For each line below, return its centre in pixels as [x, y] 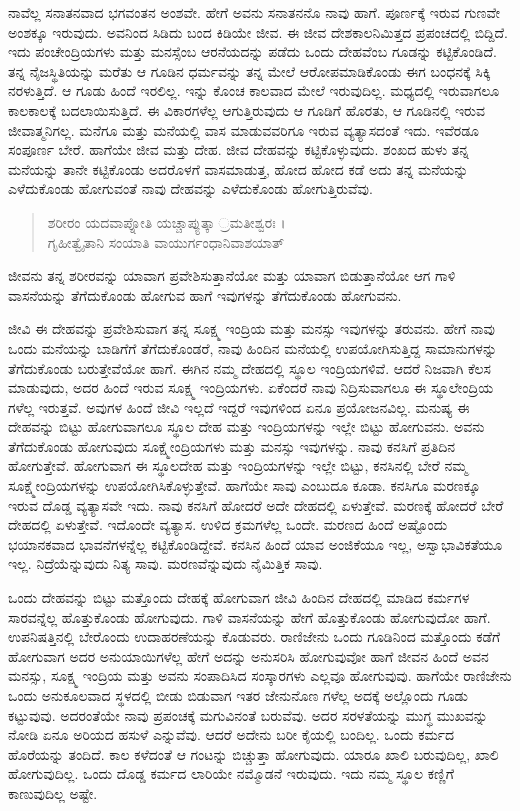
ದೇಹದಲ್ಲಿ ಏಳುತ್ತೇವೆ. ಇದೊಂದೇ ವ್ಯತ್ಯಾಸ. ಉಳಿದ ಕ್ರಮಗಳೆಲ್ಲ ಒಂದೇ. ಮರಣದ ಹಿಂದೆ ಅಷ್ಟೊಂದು [228, 524]
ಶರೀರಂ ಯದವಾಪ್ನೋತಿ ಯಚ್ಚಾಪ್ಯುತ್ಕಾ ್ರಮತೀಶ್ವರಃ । [166, 221]
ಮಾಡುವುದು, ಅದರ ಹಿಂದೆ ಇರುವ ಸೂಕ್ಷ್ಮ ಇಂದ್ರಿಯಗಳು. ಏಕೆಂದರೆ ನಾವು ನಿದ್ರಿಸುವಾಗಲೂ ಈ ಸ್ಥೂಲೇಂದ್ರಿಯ [251, 387]
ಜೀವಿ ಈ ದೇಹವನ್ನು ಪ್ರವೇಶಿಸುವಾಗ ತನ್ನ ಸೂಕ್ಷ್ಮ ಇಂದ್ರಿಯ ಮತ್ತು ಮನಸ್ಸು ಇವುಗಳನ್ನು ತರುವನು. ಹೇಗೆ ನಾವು [251, 328]
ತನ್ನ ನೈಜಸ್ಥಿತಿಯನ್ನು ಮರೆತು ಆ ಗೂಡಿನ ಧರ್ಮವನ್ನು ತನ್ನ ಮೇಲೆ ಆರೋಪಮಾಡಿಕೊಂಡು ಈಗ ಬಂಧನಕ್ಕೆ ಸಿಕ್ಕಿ [249, 70]
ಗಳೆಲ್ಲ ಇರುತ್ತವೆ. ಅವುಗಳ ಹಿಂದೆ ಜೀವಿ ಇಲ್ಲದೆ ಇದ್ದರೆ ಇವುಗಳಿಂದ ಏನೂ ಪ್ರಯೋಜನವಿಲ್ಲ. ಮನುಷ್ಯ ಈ [239, 406]
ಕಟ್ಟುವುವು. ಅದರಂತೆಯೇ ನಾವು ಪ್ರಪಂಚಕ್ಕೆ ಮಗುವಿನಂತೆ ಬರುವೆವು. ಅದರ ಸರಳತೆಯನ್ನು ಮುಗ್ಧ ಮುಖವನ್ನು [248, 714]
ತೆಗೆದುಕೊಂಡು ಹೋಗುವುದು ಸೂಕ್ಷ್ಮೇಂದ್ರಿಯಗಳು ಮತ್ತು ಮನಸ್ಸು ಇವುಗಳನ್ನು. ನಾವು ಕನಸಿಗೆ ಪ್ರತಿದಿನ [231, 445]
